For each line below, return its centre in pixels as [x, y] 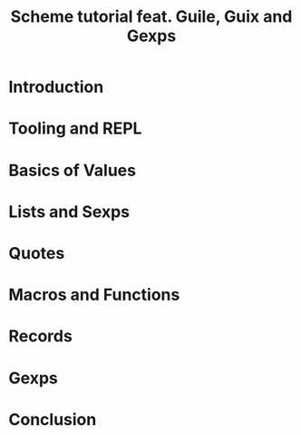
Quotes [37, 253]
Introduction [56, 87]
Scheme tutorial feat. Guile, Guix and [151, 17]
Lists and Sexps [69, 212]
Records [41, 336]
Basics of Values [73, 170]
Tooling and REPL [75, 129]
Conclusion [53, 419]
